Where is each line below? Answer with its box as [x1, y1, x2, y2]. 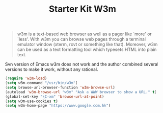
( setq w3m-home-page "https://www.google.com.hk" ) [5, 103, 111, 108]
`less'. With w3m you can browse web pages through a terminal [17, 36, 146, 42]
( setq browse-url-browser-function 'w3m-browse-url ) [5, 85, 115, 90]
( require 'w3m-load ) [5, 76, 48, 81]
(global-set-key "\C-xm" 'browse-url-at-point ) [5, 94, 105, 99]
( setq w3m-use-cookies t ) [5, 99, 58, 104]
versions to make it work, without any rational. [5, 67, 98, 72]
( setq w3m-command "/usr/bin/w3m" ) [5, 81, 78, 86]
